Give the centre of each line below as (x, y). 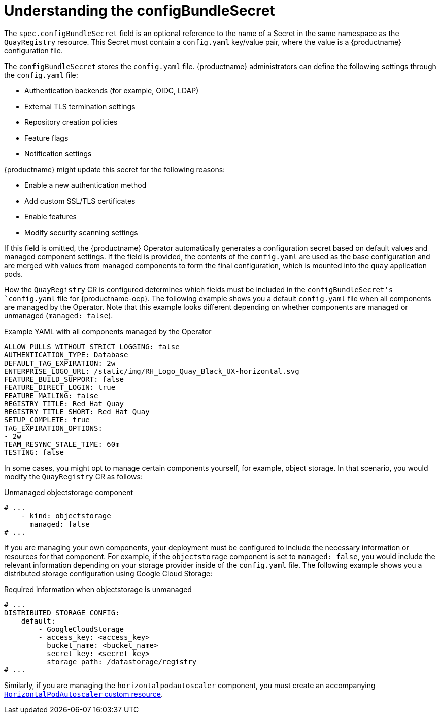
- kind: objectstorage (66, 516)
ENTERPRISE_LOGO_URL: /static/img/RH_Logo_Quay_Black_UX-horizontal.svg (152, 371)
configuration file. (33, 50)
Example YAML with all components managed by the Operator (108, 331)
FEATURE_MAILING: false (51, 395)
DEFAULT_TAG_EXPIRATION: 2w (60, 363)
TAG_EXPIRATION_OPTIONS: (53, 428)
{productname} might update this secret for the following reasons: (115, 169)
